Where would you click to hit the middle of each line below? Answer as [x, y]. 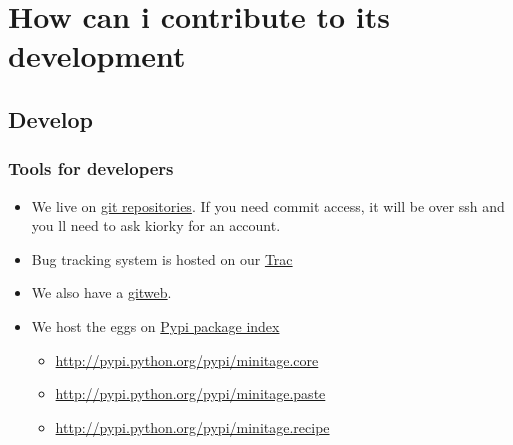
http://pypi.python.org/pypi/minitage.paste [190, 393]
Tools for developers [91, 168]
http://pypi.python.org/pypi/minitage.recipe [192, 426]
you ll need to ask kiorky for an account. [156, 225]
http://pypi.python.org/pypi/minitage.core [187, 359]
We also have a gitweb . [101, 292]
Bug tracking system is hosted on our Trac [162, 258]
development [97, 55]
